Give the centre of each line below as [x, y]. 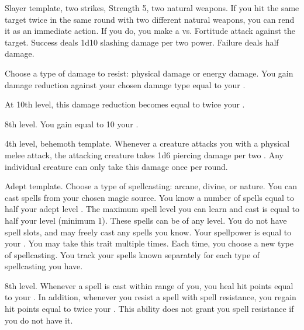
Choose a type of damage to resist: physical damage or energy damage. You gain [149, 73]
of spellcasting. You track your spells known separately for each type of [132, 254]
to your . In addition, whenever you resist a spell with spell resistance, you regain [151, 297]
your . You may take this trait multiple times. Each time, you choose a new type [149, 243]
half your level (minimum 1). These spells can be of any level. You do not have [146, 220]
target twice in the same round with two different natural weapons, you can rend [150, 19]
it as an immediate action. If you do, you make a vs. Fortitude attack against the [150, 31]
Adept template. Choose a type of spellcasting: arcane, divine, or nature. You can [151, 186]
